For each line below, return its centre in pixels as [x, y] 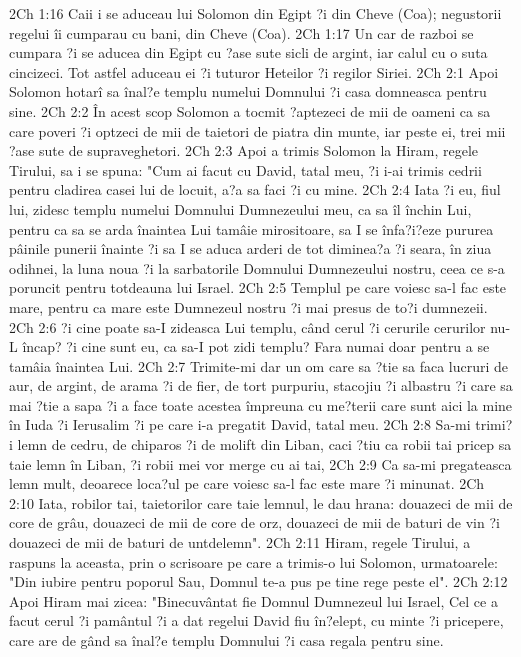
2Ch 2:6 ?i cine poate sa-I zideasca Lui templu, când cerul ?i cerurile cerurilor [247, 326]
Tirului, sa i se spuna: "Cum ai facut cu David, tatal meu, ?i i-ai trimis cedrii [245, 169]
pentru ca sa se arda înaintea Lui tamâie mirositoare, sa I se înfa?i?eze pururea [251, 228]
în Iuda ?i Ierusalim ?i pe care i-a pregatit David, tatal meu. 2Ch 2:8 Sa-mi [240, 424]
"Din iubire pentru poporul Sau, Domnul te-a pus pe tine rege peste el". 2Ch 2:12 [258, 581]
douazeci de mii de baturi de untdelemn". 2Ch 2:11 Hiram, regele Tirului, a [240, 542]
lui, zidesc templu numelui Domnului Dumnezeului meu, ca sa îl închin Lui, [240, 208]
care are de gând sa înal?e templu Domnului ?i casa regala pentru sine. [226, 640]
